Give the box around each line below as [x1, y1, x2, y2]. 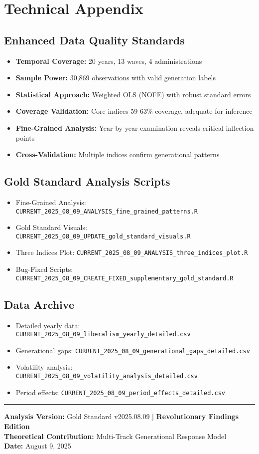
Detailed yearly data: [15, 320, 80, 330]
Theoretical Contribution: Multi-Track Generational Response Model [4, 431, 227, 441]
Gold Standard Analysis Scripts [4, 174, 170, 189]
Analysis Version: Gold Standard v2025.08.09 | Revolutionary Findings [4, 411, 239, 422]
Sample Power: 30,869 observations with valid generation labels [15, 72, 216, 83]
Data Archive [4, 296, 74, 312]
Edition [4, 421, 30, 431]
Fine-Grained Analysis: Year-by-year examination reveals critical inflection [15, 122, 254, 133]
